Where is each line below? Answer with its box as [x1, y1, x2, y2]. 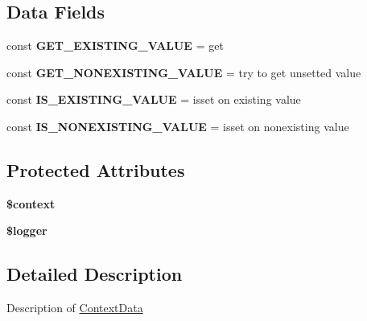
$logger [6, 222, 47, 239]
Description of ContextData [6, 299, 143, 316]
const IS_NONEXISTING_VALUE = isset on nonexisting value [6, 117, 349, 134]
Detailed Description [6, 261, 183, 286]
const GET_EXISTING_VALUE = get [6, 37, 224, 54]
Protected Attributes [6, 157, 185, 182]
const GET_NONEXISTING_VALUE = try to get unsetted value [6, 64, 361, 80]
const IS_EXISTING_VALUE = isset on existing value [6, 91, 301, 108]
